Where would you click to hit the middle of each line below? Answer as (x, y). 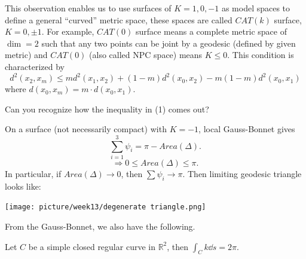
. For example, (68, 31)
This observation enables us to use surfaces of (88, 8)
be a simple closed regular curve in (92, 246)
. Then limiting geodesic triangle (242, 173)
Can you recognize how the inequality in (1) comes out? (107, 109)
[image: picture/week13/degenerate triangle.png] (105, 207)
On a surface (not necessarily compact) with (86, 129)
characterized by (35, 66)
